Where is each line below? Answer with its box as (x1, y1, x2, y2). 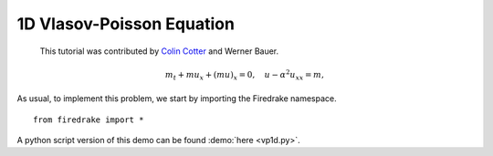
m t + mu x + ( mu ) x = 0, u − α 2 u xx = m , (164, 68, 324, 82)
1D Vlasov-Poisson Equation (16, 14, 235, 34)
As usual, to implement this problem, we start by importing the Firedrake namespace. (16, 93, 337, 104)
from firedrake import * (33, 114, 144, 125)
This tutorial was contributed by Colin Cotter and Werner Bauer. (39, 46, 279, 57)
